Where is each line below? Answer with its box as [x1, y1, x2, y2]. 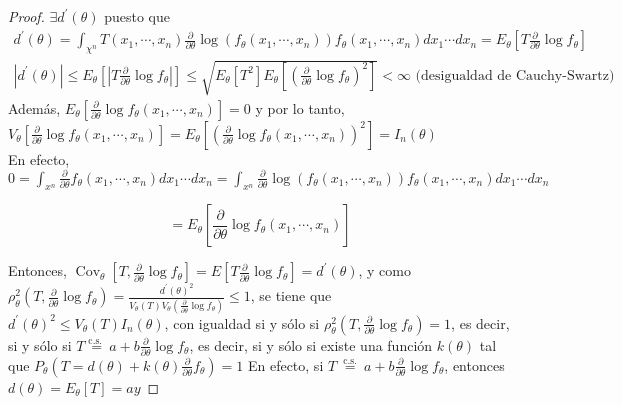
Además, [8, 97, 61, 118]
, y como [358, 260, 412, 281]
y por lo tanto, [255, 97, 345, 118]
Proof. [8, 6, 45, 26]
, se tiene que [250, 285, 332, 306]
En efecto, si [247, 354, 324, 375]
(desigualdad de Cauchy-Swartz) [415, 68, 615, 83]
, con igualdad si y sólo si [164, 312, 320, 333]
